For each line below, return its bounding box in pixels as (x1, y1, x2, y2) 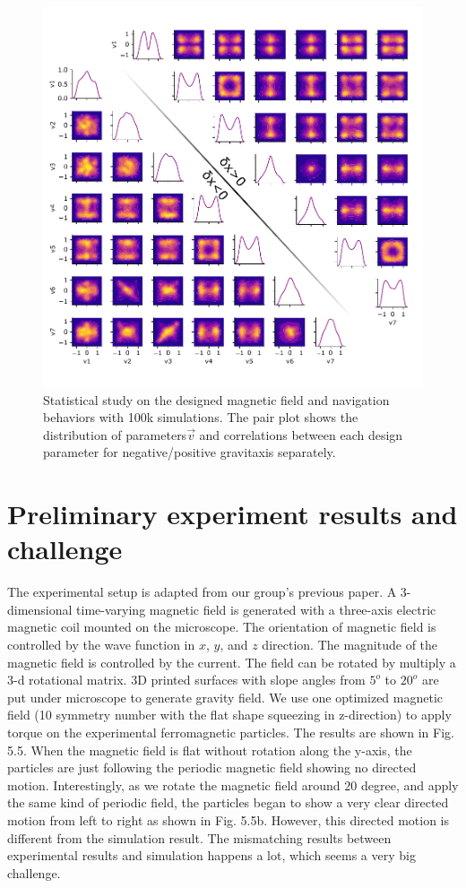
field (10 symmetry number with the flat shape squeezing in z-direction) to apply (7, 705, 452, 724)
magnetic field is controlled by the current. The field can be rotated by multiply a (7, 652, 456, 671)
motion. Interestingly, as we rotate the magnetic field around (7, 775, 341, 794)
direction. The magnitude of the (262, 635, 438, 654)
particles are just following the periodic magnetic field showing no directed (7, 758, 417, 777)
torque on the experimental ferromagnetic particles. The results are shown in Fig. (7, 723, 454, 742)
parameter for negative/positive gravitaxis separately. (43, 443, 336, 461)
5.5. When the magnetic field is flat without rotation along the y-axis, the (7, 740, 412, 759)
